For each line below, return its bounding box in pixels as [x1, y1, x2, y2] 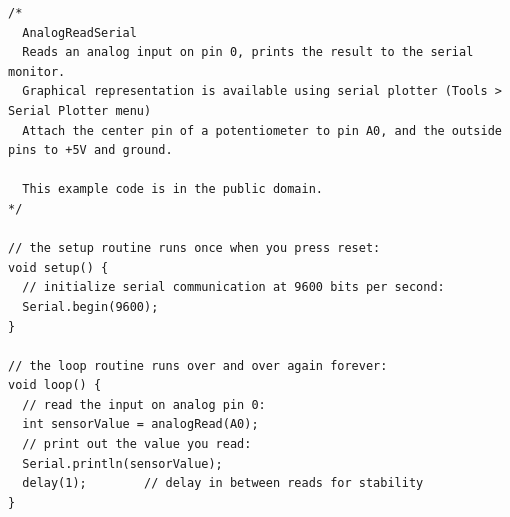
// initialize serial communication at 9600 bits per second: [22, 280, 445, 295]
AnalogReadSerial [22, 25, 137, 40]
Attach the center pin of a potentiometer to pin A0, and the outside [22, 123, 502, 138]
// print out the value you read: [22, 437, 252, 452]
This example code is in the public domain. [22, 182, 323, 197]
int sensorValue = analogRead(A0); [22, 417, 259, 432]
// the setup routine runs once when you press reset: [8, 241, 381, 256]
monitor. [8, 64, 66, 79]
